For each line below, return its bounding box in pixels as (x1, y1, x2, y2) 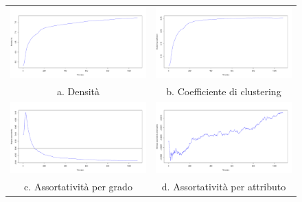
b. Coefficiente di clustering (166, 84, 281, 99)
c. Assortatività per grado (24, 179, 132, 193)
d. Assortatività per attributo (161, 179, 286, 193)
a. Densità (56, 84, 100, 99)
